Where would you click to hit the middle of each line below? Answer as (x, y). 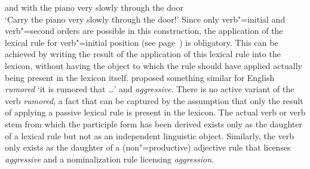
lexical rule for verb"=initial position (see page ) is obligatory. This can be (142, 42)
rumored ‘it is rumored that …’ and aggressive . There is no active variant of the (150, 89)
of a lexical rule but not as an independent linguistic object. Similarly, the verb (150, 135)
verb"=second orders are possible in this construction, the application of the (144, 31)
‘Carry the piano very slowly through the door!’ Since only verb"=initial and (145, 19)
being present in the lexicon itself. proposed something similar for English (140, 77)
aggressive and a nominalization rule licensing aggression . (110, 159)
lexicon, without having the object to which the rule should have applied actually (154, 65)
